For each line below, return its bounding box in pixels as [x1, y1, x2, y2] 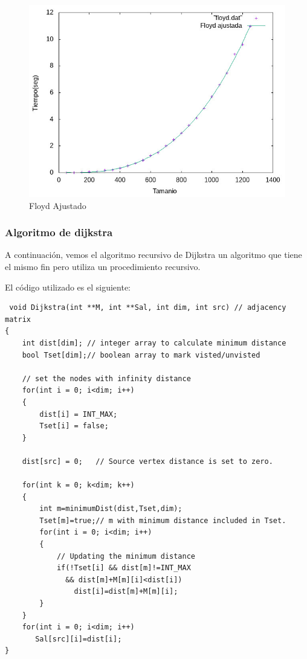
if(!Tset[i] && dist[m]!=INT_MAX [56, 564, 191, 573]
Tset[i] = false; [39, 422, 109, 431]
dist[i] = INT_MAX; [39, 410, 118, 419]
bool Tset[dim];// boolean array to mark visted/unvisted [22, 350, 260, 359]
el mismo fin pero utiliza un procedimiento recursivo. [5, 260, 201, 272]
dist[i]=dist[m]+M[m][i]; [74, 587, 178, 596]
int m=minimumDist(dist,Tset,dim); [39, 504, 183, 513]
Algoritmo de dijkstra [5, 225, 113, 240]
